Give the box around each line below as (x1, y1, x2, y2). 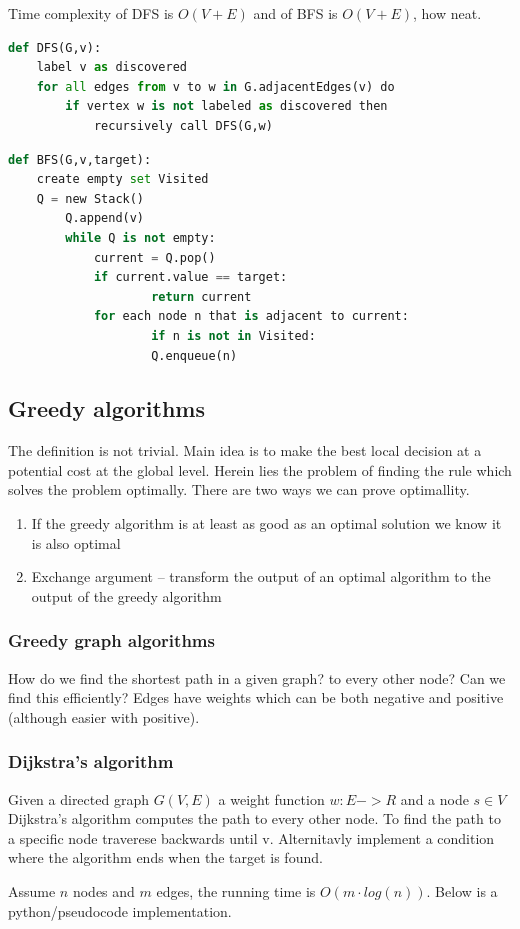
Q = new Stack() (36, 191, 145, 206)
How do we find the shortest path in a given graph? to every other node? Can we (8, 667, 506, 688)
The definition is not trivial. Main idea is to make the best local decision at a (8, 440, 482, 461)
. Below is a (426, 881, 498, 902)
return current (151, 289, 252, 304)
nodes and (72, 881, 135, 902)
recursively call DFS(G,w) (93, 118, 273, 133)
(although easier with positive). (8, 706, 200, 727)
